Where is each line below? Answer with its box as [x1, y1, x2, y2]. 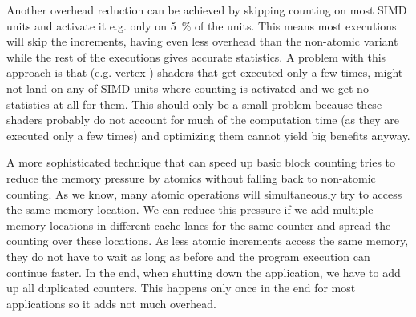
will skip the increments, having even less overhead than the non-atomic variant [6, 33, 398, 50]
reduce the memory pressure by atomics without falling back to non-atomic [6, 169, 376, 186]
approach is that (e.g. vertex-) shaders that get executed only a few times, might [6, 64, 403, 81]
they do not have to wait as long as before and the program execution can [6, 247, 370, 264]
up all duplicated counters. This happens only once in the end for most [6, 279, 356, 296]
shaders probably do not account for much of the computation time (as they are [6, 111, 399, 128]
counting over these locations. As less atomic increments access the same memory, [6, 232, 409, 249]
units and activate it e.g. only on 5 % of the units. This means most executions [6, 17, 397, 34]
